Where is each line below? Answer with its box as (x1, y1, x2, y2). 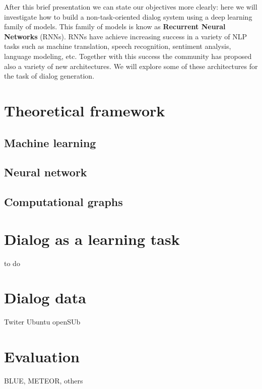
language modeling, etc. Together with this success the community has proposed (4, 50, 252, 61)
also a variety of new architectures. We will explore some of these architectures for (4, 60, 258, 71)
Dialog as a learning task (4, 228, 180, 249)
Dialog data (4, 287, 86, 308)
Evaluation (4, 346, 80, 367)
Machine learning (4, 135, 96, 150)
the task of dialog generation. (4, 71, 95, 81)
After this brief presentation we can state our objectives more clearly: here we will (4, 2, 257, 12)
